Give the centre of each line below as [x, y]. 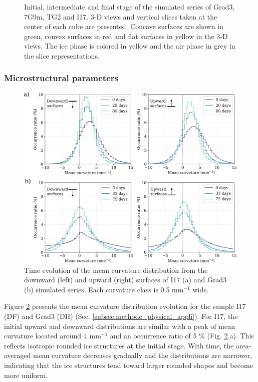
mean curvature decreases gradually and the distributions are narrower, [142, 355]
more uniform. [26, 375]
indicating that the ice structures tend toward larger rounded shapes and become [128, 365]
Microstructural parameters [61, 78]
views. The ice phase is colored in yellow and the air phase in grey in [130, 46]
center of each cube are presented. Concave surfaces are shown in [124, 26]
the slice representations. [62, 55]
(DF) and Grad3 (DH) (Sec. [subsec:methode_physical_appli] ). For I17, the [121, 316]
